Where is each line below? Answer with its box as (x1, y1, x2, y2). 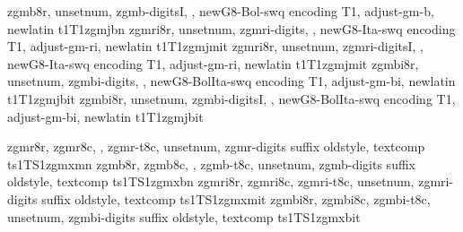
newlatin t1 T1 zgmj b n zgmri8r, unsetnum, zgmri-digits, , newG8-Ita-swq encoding (7, 19, 456, 38)
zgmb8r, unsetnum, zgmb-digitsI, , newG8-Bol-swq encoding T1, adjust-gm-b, (7, 2, 434, 20)
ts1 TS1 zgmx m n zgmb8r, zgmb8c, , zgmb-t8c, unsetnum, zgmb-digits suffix (7, 154, 415, 173)
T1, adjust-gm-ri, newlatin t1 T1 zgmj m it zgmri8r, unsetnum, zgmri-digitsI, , (7, 37, 424, 56)
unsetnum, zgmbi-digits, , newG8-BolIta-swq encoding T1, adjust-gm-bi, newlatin (7, 72, 456, 90)
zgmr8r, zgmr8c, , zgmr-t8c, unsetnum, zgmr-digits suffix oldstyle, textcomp (7, 137, 425, 156)
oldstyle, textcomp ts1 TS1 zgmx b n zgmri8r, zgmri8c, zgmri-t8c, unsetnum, (7, 172, 415, 191)
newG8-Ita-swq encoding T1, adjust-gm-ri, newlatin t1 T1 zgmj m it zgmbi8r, (7, 54, 419, 73)
